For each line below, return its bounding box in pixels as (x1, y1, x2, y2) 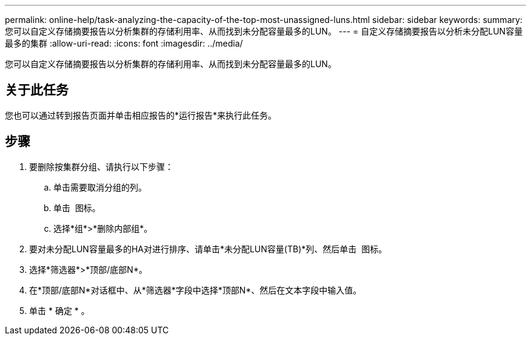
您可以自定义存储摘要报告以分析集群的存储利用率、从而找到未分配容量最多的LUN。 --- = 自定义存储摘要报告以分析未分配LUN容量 (5, 26, 523, 36)
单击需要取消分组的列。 (53, 181, 147, 192)
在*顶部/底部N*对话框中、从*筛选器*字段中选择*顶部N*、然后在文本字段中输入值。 (29, 284, 362, 295)
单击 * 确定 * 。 (29, 305, 90, 316)
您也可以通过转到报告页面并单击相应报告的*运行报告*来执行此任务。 (5, 110, 277, 120)
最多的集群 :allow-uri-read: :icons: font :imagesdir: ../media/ (5, 38, 243, 48)
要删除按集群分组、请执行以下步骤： (29, 161, 173, 172)
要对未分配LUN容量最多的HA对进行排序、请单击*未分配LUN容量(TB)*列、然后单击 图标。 (29, 243, 387, 254)
